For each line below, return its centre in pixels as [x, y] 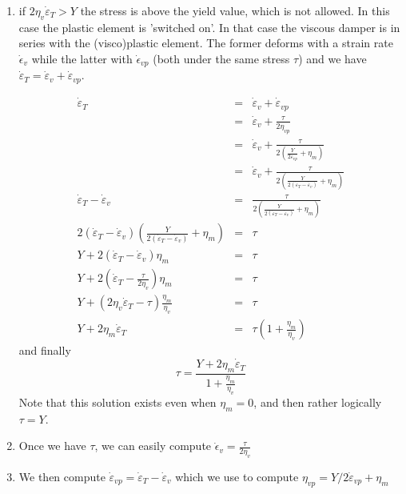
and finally [45, 350]
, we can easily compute [153, 446]
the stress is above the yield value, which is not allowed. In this [235, 10]
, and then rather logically [318, 402]
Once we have [52, 446]
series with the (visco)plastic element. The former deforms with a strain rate [206, 43]
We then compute [62, 477]
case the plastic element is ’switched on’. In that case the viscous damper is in [209, 27]
